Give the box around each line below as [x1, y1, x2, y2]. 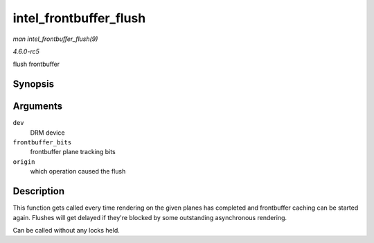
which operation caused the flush [30, 167, 126, 176]
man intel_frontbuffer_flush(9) [12, 35, 98, 43]
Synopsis [12, 78, 55, 90]
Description [12, 185, 65, 197]
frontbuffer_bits [12, 139, 72, 146]
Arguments [12, 101, 63, 112]
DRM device [30, 128, 65, 137]
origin [12, 158, 35, 166]
